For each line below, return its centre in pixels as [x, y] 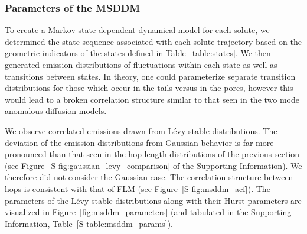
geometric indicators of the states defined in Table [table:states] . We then [138, 53]
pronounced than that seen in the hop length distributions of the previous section [152, 154]
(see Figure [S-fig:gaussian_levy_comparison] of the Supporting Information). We [153, 165]
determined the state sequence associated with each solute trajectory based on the [153, 41]
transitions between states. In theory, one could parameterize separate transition [150, 76]
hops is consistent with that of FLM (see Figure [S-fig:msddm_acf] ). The [138, 188]
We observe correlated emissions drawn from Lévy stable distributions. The [141, 130]
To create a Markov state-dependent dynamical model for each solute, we [137, 30]
